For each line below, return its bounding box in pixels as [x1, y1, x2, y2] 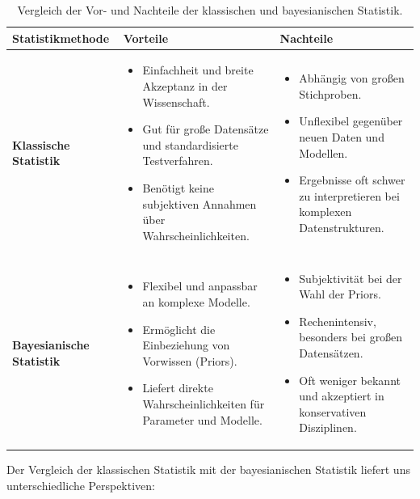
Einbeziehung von [142, 336, 230, 353]
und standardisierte [142, 136, 238, 153]
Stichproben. [299, 85, 362, 102]
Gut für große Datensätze [142, 121, 269, 137]
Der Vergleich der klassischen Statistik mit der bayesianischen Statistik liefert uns [6, 461, 410, 478]
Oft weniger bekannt [299, 371, 401, 388]
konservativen [299, 403, 367, 420]
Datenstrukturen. [299, 218, 384, 235]
